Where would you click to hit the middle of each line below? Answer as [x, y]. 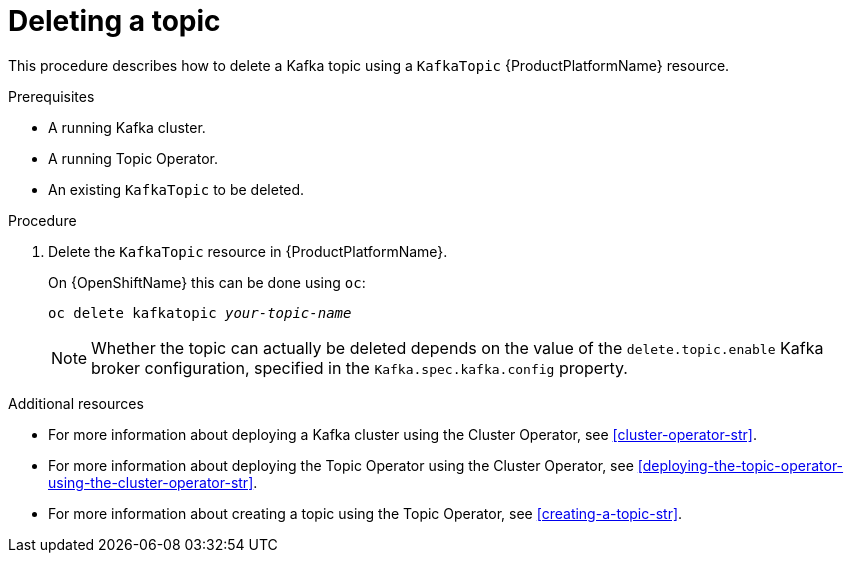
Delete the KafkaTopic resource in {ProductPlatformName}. [248, 251]
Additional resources [76, 403]
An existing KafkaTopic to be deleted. [176, 189]
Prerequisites [51, 96]
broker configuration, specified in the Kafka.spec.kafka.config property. [359, 367]
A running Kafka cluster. [127, 127]
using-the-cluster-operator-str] [151, 482]
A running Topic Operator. [133, 158]
